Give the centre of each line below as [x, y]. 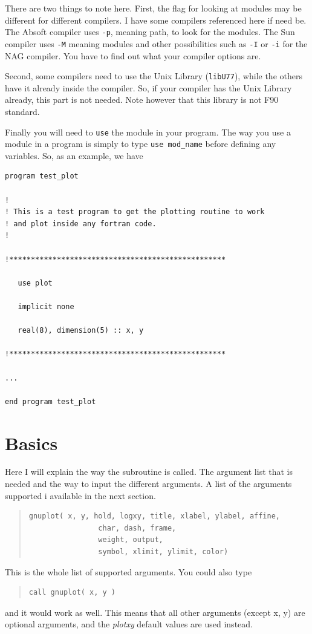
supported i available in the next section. [80, 495]
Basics [31, 443]
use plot [35, 283]
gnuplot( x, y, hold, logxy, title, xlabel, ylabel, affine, [154, 516]
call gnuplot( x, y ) [72, 593]
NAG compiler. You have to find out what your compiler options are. [133, 55]
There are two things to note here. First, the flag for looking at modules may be [153, 8]
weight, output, [131, 540]
